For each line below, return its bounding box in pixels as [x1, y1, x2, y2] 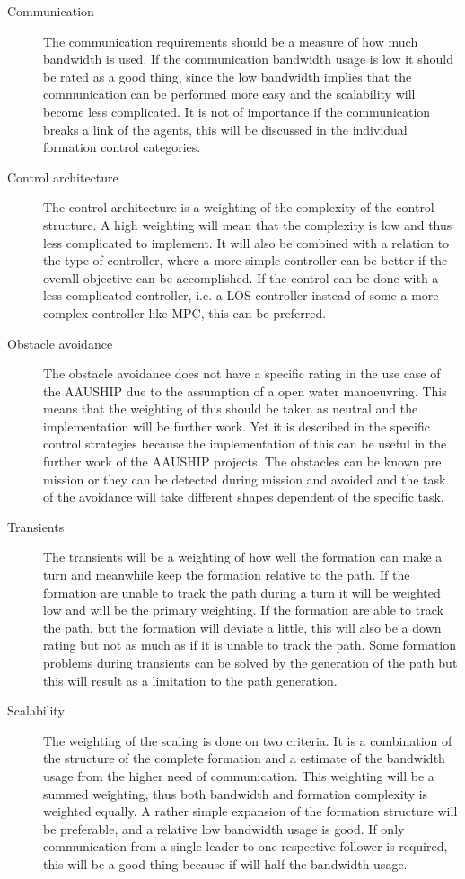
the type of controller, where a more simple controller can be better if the [43, 251, 448, 270]
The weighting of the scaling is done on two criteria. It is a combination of [43, 731, 452, 750]
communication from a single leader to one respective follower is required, [43, 837, 448, 856]
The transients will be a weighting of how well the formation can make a [43, 547, 443, 566]
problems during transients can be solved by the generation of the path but [43, 653, 458, 671]
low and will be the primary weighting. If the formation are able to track [43, 600, 443, 619]
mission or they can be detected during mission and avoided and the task [43, 469, 446, 488]
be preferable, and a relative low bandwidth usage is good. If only [43, 819, 405, 838]
